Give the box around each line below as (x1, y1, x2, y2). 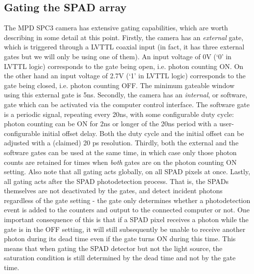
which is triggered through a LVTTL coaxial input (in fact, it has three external (4, 42, 245, 52)
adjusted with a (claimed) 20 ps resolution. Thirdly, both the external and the (4, 137, 239, 148)
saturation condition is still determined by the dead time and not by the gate (4, 252, 236, 263)
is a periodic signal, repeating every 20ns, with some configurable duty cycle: (4, 109, 234, 119)
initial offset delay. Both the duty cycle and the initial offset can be (42, 128, 244, 138)
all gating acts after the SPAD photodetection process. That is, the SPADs (4, 176, 229, 186)
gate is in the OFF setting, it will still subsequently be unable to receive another (4, 224, 246, 234)
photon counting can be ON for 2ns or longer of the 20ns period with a (4, 118, 217, 129)
